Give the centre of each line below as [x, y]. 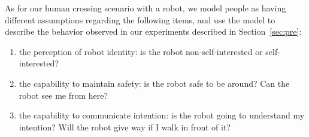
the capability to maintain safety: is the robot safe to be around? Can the [154, 83]
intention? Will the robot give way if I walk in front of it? [125, 127]
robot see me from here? [63, 95]
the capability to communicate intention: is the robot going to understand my [162, 115]
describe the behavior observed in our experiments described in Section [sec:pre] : [153, 31]
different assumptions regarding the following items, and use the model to [140, 19]
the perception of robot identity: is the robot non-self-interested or [141, 51]
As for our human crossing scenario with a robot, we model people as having [146, 8]
